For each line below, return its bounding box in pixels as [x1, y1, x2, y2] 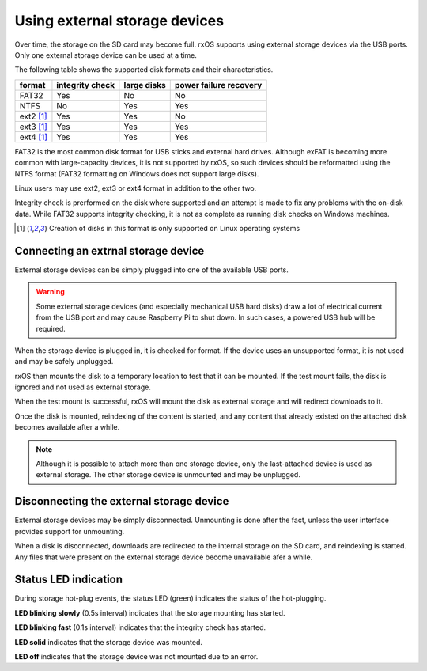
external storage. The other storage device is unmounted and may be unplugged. [36, 470, 300, 480]
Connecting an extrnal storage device [14, 244, 205, 257]
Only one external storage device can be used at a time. [14, 50, 198, 59]
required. [36, 324, 66, 333]
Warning [36, 287, 65, 297]
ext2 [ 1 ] [19, 111, 47, 122]
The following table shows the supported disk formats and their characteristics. [14, 65, 274, 74]
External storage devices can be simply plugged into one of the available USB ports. [14, 265, 289, 275]
